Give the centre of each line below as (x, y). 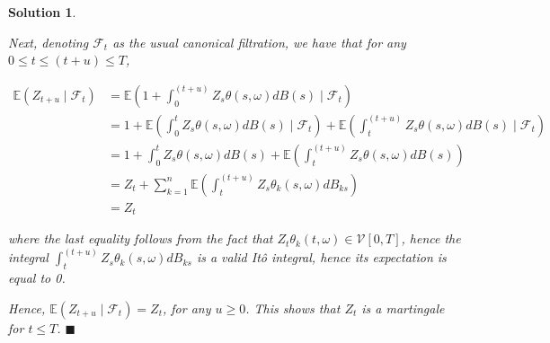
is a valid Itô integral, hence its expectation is (321, 257)
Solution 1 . (42, 12)
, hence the (431, 238)
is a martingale (403, 308)
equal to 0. (37, 278)
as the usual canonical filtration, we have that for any (259, 42)
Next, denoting (49, 42)
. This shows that (293, 308)
